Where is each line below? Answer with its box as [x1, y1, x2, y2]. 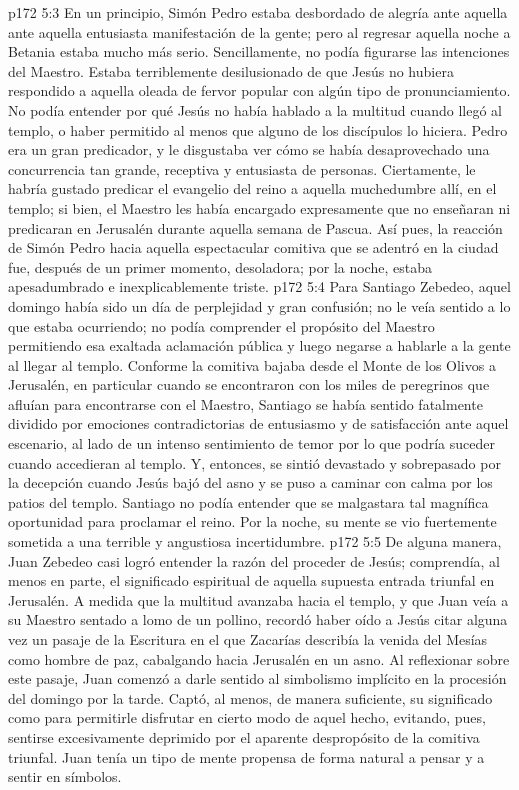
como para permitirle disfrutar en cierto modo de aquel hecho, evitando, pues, [8, 707, 486, 728]
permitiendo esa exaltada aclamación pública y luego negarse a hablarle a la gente [8, 335, 511, 356]
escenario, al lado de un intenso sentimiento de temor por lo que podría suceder [8, 433, 495, 454]
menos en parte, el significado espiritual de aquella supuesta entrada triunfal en [8, 570, 495, 591]
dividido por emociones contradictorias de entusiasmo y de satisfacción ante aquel [8, 413, 509, 434]
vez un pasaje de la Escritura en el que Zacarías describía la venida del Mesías [8, 629, 488, 649]
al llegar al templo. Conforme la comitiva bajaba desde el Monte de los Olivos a [8, 354, 496, 375]
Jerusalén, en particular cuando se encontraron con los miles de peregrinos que [8, 374, 490, 395]
